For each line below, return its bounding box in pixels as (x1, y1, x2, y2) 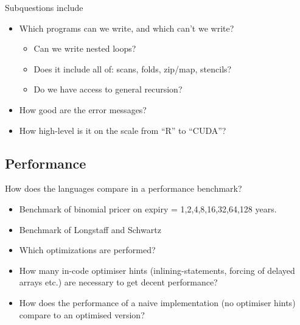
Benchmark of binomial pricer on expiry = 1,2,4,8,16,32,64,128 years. (19, 202, 277, 215)
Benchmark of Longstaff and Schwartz (19, 223, 161, 236)
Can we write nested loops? (33, 42, 136, 55)
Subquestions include (5, 1, 83, 13)
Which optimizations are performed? (19, 243, 156, 256)
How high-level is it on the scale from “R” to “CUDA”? (19, 124, 226, 136)
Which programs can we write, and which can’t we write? (19, 21, 234, 34)
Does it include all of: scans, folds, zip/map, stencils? (33, 62, 232, 75)
